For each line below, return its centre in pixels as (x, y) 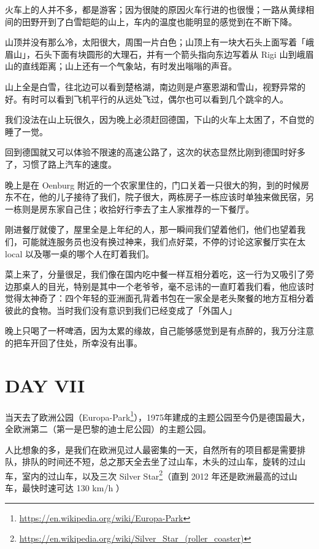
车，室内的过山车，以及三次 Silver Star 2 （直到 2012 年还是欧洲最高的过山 (151, 475)
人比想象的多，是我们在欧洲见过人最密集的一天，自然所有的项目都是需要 (151, 449)
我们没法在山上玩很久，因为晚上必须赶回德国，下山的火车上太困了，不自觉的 (159, 119)
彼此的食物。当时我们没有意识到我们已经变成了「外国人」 (121, 310)
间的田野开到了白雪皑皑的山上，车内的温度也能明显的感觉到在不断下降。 (151, 21)
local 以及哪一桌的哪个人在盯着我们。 (80, 253)
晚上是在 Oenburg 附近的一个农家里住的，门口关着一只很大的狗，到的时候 (153, 185)
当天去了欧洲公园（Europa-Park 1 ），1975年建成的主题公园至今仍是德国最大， (158, 416)
